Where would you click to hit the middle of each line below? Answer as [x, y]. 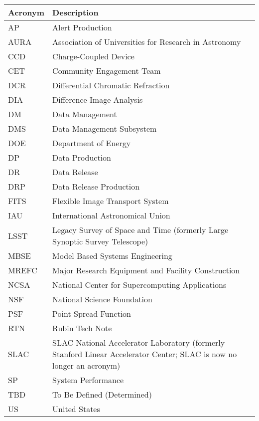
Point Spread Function [92, 314]
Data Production [82, 157]
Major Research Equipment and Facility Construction [146, 270]
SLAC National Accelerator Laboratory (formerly [139, 342]
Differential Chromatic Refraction [111, 85]
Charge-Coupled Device [93, 56]
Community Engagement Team [107, 71]
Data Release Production [96, 186]
